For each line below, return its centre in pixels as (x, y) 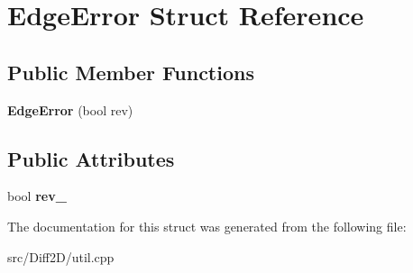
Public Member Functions (131, 72)
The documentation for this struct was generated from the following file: (207, 226)
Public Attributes (91, 158)
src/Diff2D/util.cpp (61, 256)
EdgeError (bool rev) (70, 109)
